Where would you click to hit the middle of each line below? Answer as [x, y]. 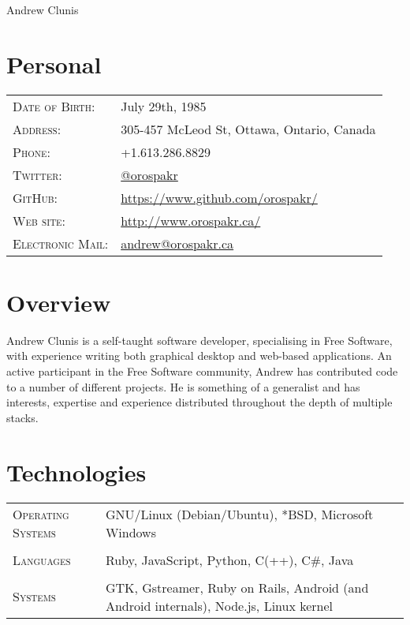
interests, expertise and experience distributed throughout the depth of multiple [199, 402]
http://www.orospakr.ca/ [191, 220]
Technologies [76, 472]
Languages [42, 560]
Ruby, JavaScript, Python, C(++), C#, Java [229, 560]
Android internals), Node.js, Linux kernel [219, 605]
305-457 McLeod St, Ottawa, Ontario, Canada [248, 129]
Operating [41, 514]
